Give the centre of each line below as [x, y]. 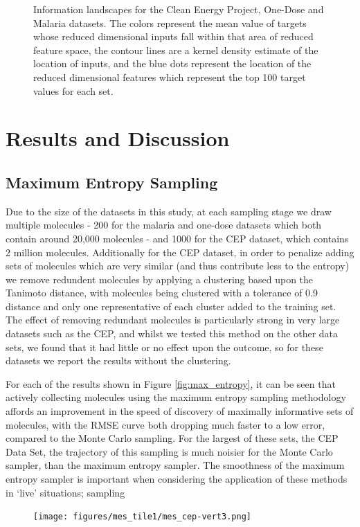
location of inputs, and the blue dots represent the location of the [172, 63]
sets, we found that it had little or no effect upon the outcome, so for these [164, 347]
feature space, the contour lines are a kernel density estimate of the [176, 50]
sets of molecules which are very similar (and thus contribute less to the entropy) [178, 266]
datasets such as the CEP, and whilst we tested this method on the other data [172, 333]
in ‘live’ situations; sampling [65, 492]
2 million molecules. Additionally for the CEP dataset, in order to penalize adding [180, 252]
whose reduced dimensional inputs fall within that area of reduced [173, 36]
